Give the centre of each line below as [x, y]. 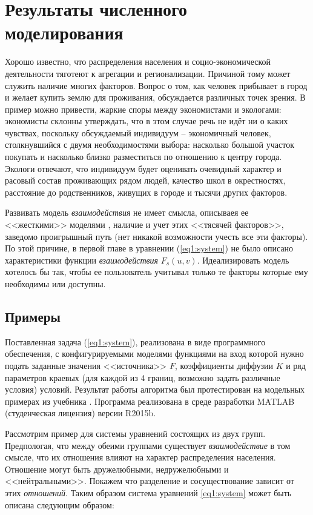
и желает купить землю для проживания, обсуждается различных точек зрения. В [155, 97]
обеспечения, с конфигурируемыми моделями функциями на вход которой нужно [154, 354]
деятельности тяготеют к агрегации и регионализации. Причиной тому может [148, 73]
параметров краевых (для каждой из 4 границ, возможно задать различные [143, 377]
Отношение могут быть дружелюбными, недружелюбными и [117, 469]
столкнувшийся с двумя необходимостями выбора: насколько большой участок [150, 145]
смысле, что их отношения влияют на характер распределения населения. [140, 457]
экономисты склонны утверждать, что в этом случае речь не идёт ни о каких [147, 121]
